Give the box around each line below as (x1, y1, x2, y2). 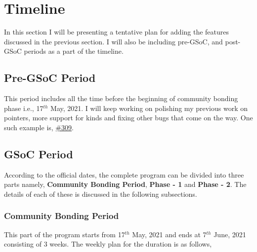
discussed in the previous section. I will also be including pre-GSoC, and (4, 36, 223, 46)
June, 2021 (214, 229, 246, 239)
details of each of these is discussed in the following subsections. (4, 188, 197, 199)
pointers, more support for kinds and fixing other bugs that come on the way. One (4, 112, 253, 123)
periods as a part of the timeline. (24, 46, 124, 56)
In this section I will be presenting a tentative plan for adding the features (4, 27, 229, 37)
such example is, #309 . (4, 122, 74, 132)
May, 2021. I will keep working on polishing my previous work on (50, 103, 248, 113)
